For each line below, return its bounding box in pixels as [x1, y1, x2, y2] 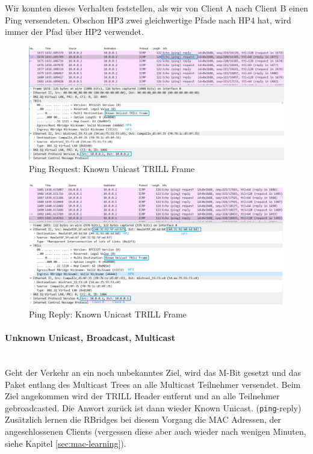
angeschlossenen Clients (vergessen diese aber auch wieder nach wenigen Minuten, [5, 425, 306, 437]
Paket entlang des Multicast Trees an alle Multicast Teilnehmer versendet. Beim [5, 378, 301, 390]
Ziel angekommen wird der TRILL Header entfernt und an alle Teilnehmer [5, 390, 280, 402]
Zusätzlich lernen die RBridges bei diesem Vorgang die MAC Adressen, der [5, 413, 282, 426]
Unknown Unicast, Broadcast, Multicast [5, 331, 175, 344]
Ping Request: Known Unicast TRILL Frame [29, 162, 195, 175]
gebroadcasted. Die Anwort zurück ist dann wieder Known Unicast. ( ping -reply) [5, 401, 302, 414]
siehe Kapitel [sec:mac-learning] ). [5, 437, 126, 449]
